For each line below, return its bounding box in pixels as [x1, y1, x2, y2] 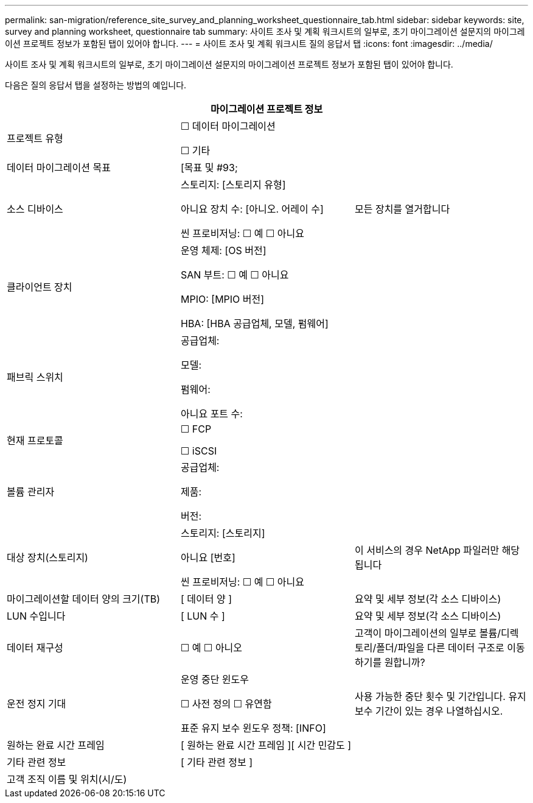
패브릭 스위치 [7, 371, 63, 383]
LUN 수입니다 [7, 610, 66, 622]
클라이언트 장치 [7, 281, 72, 293]
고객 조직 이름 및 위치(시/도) [7, 773, 127, 785]
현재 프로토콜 [7, 434, 63, 447]
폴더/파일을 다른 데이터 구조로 [376, 642, 504, 654]
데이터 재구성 [7, 642, 63, 654]
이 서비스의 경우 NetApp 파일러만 [354, 544, 500, 556]
